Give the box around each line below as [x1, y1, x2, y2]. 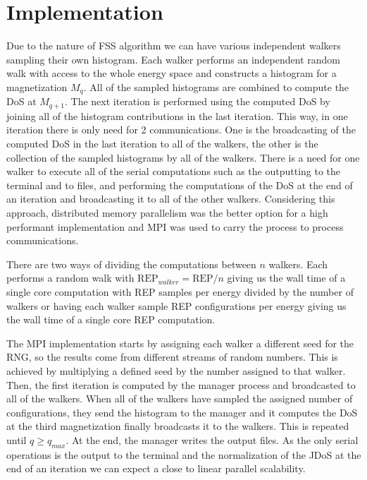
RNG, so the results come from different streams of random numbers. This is [6, 349, 338, 364]
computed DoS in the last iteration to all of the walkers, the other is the [6, 136, 318, 150]
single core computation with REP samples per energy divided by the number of [6, 284, 354, 299]
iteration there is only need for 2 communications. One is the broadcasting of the [6, 122, 356, 137]
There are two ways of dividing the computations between [6, 256, 256, 271]
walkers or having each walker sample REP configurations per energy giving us [6, 298, 347, 313]
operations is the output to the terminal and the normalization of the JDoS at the [6, 447, 361, 462]
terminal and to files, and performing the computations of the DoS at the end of [6, 177, 353, 192]
